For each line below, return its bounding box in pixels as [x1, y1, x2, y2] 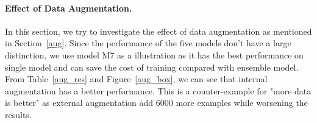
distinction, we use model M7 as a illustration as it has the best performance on [5, 48, 304, 61]
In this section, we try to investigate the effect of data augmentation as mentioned [5, 24, 312, 37]
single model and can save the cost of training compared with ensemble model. [5, 60, 299, 73]
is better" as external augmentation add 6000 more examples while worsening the [5, 96, 308, 109]
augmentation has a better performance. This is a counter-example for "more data [5, 84, 312, 97]
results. [5, 108, 32, 121]
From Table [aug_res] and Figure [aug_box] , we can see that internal [5, 72, 268, 85]
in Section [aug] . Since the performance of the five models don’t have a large [5, 37, 291, 49]
